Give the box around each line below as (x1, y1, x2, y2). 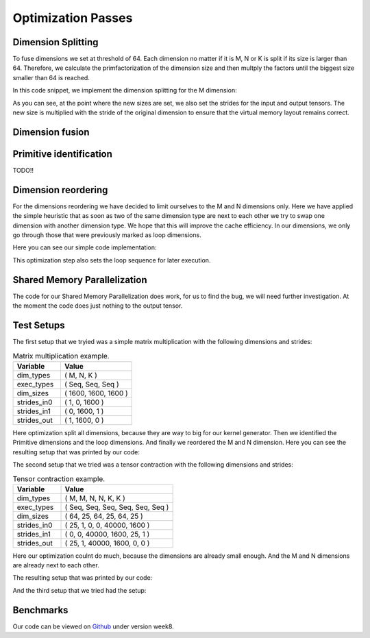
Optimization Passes (12, 10, 133, 25)
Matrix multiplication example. (12, 351, 110, 360)
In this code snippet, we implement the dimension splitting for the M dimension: (12, 86, 237, 95)
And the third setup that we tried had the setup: (12, 586, 147, 594)
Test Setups (12, 319, 65, 331)
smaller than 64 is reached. (12, 73, 90, 82)
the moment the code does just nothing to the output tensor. (12, 302, 183, 310)
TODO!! (12, 166, 34, 174)
